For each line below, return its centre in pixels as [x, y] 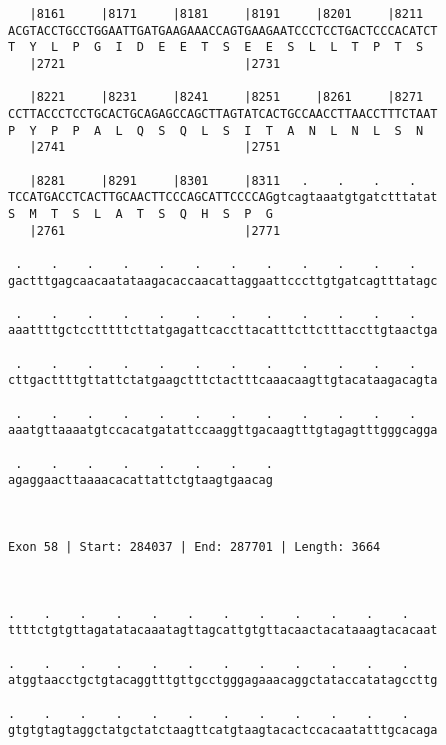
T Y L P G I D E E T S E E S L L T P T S [216, 47]
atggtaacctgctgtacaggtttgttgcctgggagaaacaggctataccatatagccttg [223, 680]
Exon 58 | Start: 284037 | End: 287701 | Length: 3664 [194, 547]
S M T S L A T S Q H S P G [140, 213]
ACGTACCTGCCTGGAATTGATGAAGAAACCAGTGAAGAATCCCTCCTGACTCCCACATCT [223, 30]
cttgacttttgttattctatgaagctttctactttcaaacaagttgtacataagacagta [223, 380]
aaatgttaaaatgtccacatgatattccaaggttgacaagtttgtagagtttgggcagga [223, 430]
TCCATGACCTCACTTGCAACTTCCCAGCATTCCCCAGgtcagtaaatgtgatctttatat [223, 197]
